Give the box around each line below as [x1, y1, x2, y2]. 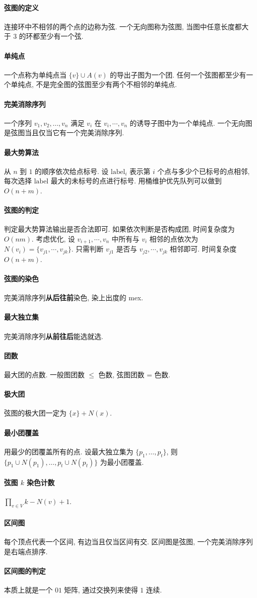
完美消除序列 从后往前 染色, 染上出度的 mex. [4, 292, 143, 303]
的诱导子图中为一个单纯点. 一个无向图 [129, 117, 253, 128]
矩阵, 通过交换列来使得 [64, 584, 138, 595]
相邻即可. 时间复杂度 [170, 244, 237, 254]
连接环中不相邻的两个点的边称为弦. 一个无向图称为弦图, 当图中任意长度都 [4, 21, 242, 31]
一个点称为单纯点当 [4, 69, 66, 80]
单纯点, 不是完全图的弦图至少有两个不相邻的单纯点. [10, 79, 177, 89]
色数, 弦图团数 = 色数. [98, 369, 171, 379]
